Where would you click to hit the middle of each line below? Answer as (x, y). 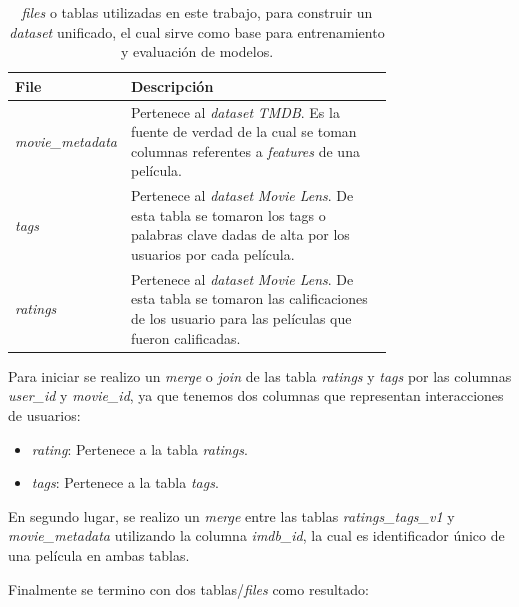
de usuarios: (44, 414)
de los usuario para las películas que (241, 318)
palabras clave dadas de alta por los (240, 234)
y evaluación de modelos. (197, 51)
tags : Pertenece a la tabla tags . (125, 482)
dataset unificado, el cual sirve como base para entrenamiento (197, 31)
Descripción (172, 85)
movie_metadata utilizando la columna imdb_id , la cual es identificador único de (256, 535)
